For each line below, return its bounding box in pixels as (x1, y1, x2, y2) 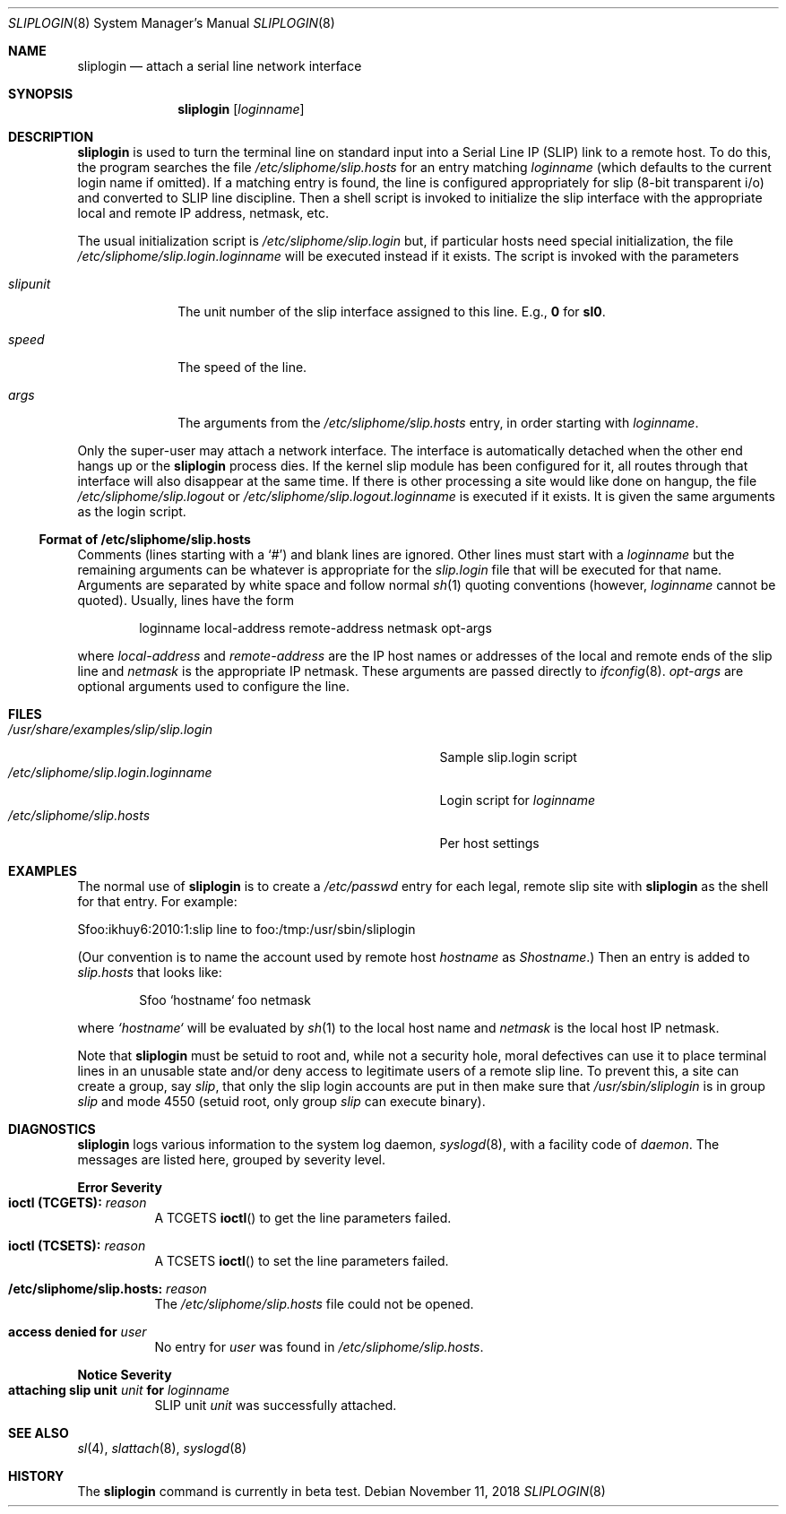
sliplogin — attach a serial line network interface (77, 58, 362, 74)
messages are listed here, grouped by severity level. (77, 1152, 386, 1167)
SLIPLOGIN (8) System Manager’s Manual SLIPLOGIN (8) (8, 15, 335, 30)
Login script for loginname (439, 792, 595, 808)
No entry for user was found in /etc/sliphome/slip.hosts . (154, 1339, 484, 1354)
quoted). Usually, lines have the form (77, 593, 294, 608)
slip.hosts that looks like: (77, 965, 222, 980)
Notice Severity (77, 1367, 172, 1382)
